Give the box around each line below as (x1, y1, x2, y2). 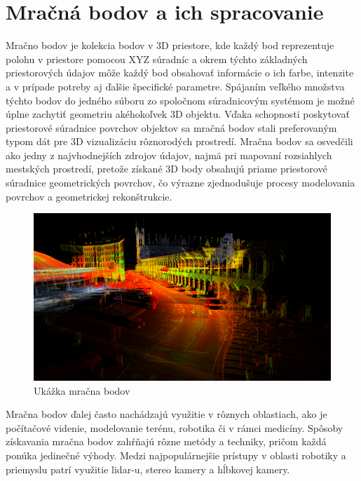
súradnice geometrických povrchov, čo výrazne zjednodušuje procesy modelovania (6, 175, 355, 190)
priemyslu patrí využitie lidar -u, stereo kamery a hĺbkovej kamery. (6, 461, 290, 476)
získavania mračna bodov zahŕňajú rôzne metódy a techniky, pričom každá (6, 434, 327, 449)
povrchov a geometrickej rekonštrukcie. (6, 189, 172, 203)
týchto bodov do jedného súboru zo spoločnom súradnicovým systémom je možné (6, 93, 355, 107)
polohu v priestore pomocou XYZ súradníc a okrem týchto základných (6, 51, 308, 66)
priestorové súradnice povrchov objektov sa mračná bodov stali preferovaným (6, 120, 337, 135)
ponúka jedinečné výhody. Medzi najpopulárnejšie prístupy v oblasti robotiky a (6, 447, 346, 462)
